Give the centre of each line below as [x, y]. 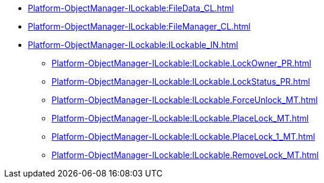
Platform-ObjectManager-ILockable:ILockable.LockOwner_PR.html [182, 63]
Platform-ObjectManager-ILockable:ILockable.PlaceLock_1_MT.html [183, 137]
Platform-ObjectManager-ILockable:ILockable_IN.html [133, 45]
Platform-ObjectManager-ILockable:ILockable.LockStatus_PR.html [181, 81]
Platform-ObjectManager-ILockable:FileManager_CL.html [139, 26]
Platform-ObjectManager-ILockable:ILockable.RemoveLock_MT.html [185, 155]
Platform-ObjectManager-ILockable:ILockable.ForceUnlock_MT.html [185, 100]
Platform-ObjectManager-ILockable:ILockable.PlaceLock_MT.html [180, 118]
